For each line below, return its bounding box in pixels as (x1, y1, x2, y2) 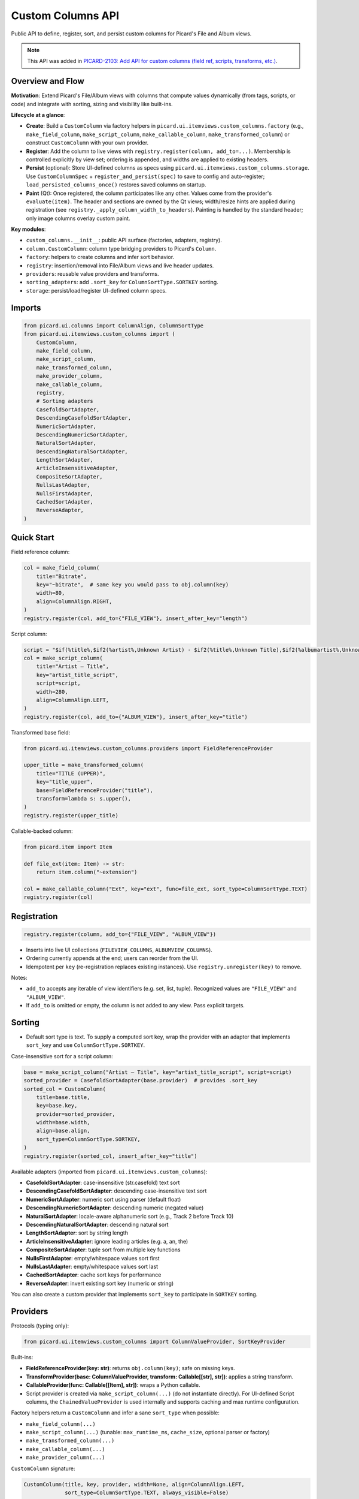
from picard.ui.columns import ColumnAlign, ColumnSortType (23, 322, 204, 329)
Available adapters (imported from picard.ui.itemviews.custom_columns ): (11, 1168, 208, 1175)
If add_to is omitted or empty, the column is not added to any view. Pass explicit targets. (26, 1002, 245, 1009)
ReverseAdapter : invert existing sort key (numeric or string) (26, 1280, 174, 1287)
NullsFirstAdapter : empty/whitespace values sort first (26, 1254, 160, 1262)
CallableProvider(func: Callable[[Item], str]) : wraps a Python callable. (26, 1381, 200, 1389)
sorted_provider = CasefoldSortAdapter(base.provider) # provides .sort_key (23, 1077, 257, 1084)
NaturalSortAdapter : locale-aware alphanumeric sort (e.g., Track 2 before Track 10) (26, 1212, 234, 1220)
